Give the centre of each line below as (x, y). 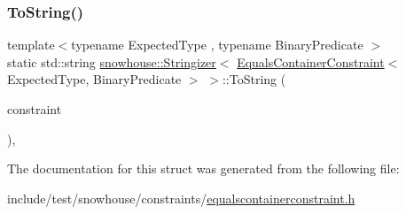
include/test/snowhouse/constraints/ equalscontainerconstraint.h (181, 198)
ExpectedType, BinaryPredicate (94, 79)
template (31, 45)
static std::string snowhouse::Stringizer (112, 61)
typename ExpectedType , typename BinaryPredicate (217, 45)
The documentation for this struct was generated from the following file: (203, 168)
